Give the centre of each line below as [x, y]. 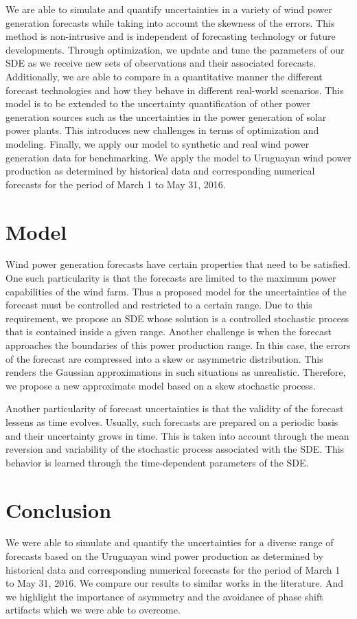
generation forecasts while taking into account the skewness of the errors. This [170, 22]
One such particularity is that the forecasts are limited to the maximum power [171, 278]
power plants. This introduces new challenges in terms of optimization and [162, 130]
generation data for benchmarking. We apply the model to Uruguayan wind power [178, 157]
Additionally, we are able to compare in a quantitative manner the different [164, 76]
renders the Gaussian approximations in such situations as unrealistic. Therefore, [176, 372]
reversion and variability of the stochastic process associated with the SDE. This [175, 449]
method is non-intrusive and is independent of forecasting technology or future [171, 36]
